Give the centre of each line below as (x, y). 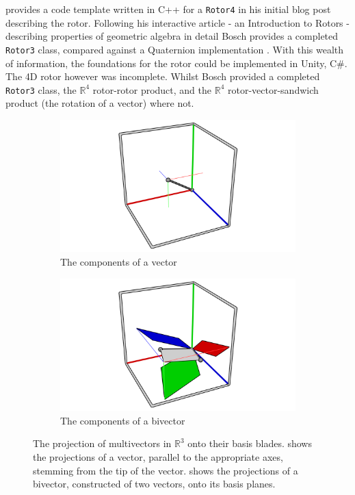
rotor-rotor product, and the (152, 89)
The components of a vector (119, 262)
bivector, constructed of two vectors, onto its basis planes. (154, 484)
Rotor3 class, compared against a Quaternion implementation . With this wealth (175, 49)
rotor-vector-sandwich (273, 89)
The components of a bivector (123, 420)
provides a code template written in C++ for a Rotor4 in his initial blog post (168, 9)
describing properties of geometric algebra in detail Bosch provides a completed (172, 36)
